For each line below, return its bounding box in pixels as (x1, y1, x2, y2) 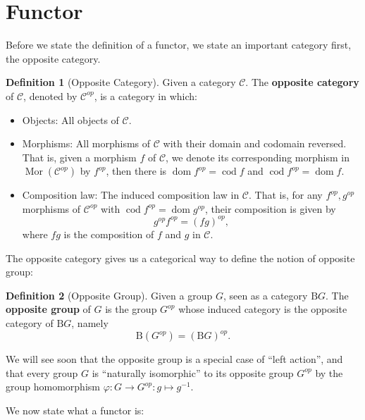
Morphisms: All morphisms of (22, 136, 151, 151)
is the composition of (63, 226, 154, 241)
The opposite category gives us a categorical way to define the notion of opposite (6, 250, 355, 265)
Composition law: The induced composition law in (22, 187, 240, 202)
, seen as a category (223, 288, 308, 302)
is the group (105, 302, 157, 316)
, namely (71, 315, 109, 330)
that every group (6, 365, 78, 380)
